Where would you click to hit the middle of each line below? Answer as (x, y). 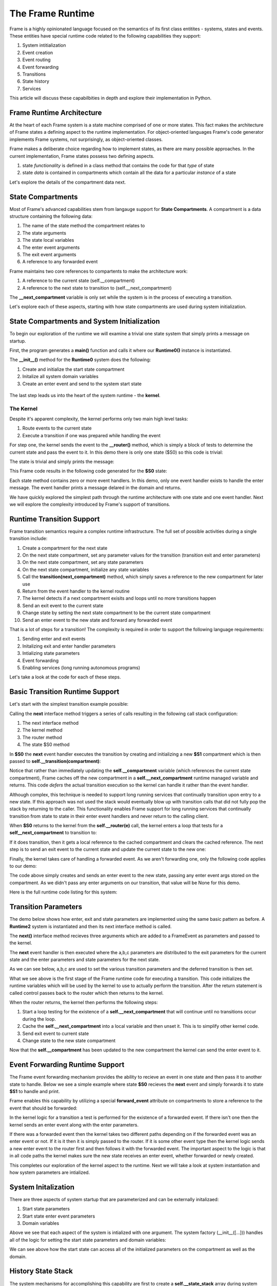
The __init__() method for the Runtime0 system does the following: (80, 360)
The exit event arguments (49, 254)
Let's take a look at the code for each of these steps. (65, 677)
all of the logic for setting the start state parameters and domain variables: (88, 1240)
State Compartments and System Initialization (85, 321)
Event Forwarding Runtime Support (67, 1065)
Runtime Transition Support (55, 519)
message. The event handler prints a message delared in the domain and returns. (95, 488)
